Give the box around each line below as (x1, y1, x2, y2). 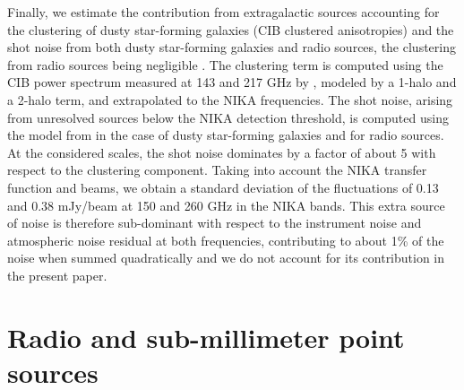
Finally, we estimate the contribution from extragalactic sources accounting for (7, 3, 440, 21)
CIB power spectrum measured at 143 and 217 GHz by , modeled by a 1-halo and (7, 73, 457, 91)
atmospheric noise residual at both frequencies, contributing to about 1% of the (7, 230, 444, 249)
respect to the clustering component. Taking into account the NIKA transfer (7, 160, 427, 179)
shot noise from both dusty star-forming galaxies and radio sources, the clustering (7, 38, 456, 56)
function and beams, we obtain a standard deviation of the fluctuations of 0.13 (7, 178, 439, 196)
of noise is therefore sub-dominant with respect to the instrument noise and (7, 213, 422, 232)
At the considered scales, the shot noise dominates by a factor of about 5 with (7, 143, 436, 161)
